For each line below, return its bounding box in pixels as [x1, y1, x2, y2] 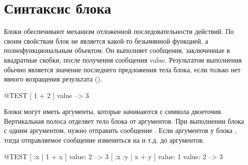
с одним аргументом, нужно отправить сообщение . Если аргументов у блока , [4, 125, 237, 135]
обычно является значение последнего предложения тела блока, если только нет [4, 64, 241, 74]
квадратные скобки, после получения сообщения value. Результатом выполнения [4, 54, 242, 65]
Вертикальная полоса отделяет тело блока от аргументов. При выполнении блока [4, 115, 244, 126]
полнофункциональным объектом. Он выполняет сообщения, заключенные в [4, 45, 230, 55]
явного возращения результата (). [4, 74, 102, 84]
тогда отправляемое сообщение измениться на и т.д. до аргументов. [4, 135, 205, 145]
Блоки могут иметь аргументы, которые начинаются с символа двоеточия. [4, 106, 223, 116]
